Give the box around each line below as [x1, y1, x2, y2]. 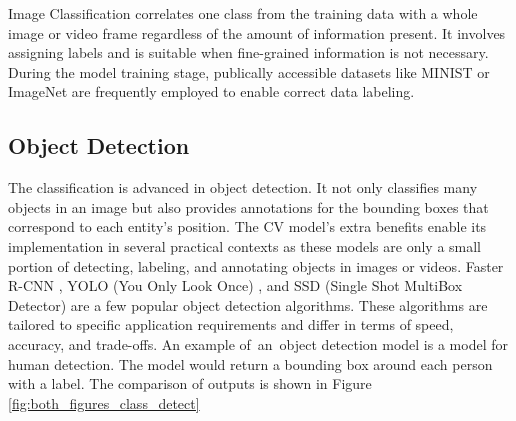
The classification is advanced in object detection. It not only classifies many [8, 177, 478, 198]
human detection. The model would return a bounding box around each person [8, 353, 493, 374]
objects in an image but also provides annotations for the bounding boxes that [8, 196, 489, 217]
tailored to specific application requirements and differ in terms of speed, [8, 314, 454, 335]
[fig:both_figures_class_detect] [8, 392, 200, 413]
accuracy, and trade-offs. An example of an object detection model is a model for [8, 333, 508, 354]
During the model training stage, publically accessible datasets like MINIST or [8, 61, 490, 82]
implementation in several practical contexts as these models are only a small [8, 235, 482, 256]
